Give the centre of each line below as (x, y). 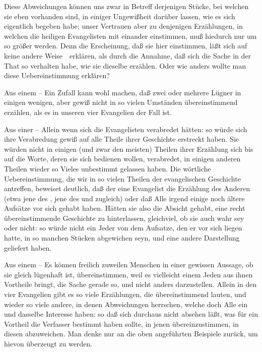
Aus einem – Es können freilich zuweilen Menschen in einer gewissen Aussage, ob (129, 265)
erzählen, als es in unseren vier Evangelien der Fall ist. (88, 112)
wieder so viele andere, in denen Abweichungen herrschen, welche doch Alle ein (126, 304)
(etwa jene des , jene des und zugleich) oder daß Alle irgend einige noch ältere (124, 198)
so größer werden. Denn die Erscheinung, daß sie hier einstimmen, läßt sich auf (126, 46)
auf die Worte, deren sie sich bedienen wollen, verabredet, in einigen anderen (122, 159)
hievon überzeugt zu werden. (48, 343)
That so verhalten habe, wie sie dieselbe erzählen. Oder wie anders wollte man (125, 65)
